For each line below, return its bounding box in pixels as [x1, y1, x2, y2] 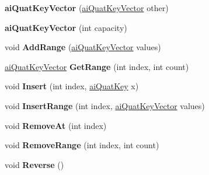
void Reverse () [5, 158, 64, 170]
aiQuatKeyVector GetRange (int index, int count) [5, 60, 189, 72]
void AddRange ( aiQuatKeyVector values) [5, 41, 161, 53]
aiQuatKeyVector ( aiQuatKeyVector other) [5, 2, 169, 13]
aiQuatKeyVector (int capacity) [5, 21, 127, 33]
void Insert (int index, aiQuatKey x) [5, 80, 139, 92]
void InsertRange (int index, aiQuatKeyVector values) [5, 99, 205, 111]
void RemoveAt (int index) [5, 119, 107, 131]
